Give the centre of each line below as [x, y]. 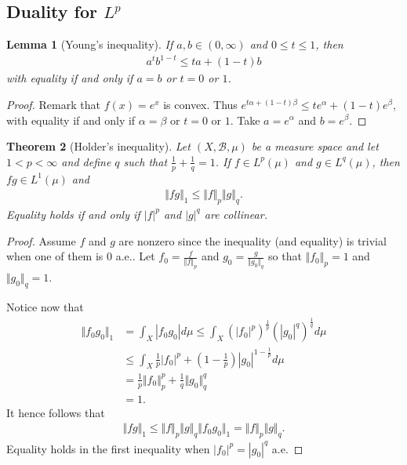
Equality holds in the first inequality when [108, 448]
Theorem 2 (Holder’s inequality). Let [98, 146]
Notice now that [45, 307]
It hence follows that [56, 412]
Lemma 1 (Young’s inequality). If [90, 44]
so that [285, 256]
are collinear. [236, 214]
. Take [245, 120]
